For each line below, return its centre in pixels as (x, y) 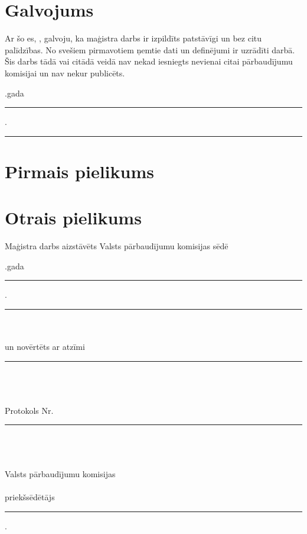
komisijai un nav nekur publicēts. (65, 73)
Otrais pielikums (73, 218)
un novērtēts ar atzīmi (45, 347)
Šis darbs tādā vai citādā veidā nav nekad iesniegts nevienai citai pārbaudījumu (149, 61)
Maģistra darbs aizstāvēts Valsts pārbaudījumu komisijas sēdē (117, 246)
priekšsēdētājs (30, 497)
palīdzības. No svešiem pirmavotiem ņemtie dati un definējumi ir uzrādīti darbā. (150, 49)
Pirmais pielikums (79, 171)
